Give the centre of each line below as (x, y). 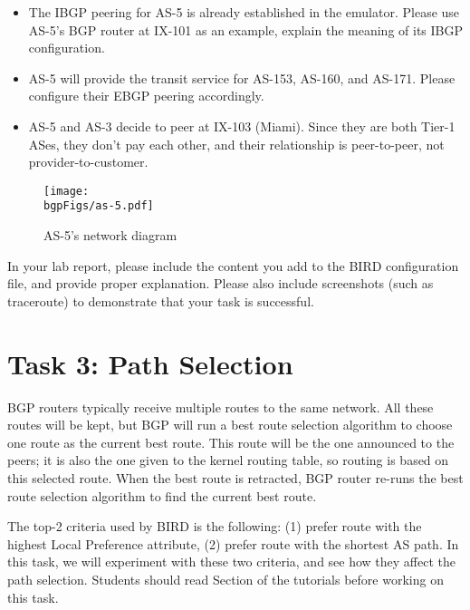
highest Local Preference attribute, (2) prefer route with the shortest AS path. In (233, 543)
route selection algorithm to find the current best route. (162, 495)
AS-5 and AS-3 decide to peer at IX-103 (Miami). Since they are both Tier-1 (242, 126)
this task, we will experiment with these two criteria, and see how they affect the (232, 562)
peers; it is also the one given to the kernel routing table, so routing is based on (228, 460)
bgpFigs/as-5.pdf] (99, 206)
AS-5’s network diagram (110, 235)
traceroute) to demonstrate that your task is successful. (161, 300)
